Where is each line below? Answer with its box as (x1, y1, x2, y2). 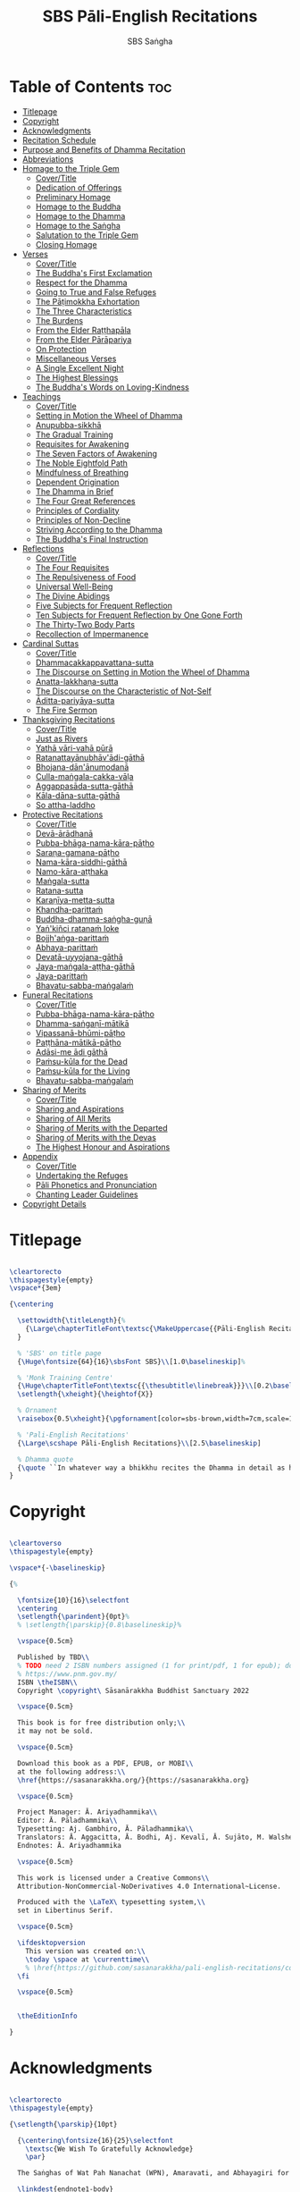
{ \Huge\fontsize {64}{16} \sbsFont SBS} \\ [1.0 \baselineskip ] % (17, 1357, 246, 1366)
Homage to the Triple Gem (21, 163, 121, 173)
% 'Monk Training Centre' (17, 1373, 114, 1382)
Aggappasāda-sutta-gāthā (35, 780, 134, 791)
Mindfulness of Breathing (35, 467, 129, 477)
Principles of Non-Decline (35, 514, 131, 525)
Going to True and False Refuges (35, 286, 157, 297)
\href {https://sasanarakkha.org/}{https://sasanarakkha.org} (17, 1775, 250, 1784)
